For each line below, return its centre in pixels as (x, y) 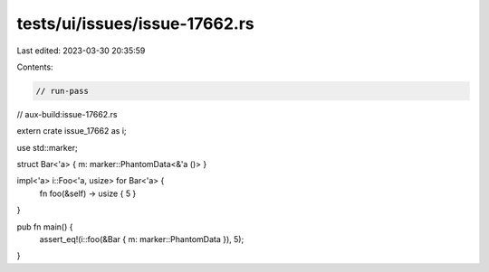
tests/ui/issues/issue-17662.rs (135, 23)
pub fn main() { (45, 227)
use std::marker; (47, 147)
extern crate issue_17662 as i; (72, 131)
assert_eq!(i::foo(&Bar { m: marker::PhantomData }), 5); (142, 239)
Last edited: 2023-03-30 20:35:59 (81, 51)
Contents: (35, 67)
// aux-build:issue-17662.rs (67, 114)
